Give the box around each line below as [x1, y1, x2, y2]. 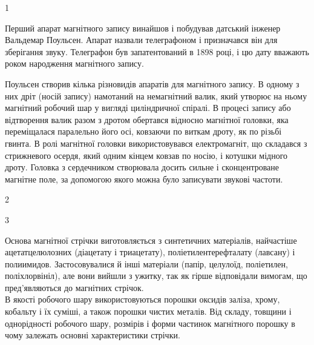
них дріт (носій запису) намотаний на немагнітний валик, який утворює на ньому [5, 89, 307, 102]
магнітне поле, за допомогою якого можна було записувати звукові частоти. [5, 172, 283, 185]
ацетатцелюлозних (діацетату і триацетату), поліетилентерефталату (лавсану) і [5, 246, 295, 258]
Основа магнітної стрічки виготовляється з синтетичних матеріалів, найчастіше [5, 233, 297, 246]
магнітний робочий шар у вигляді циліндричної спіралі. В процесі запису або [5, 101, 291, 114]
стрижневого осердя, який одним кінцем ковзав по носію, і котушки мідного [5, 149, 288, 161]
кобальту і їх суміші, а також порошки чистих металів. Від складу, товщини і [5, 305, 292, 318]
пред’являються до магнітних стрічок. [5, 281, 144, 293]
